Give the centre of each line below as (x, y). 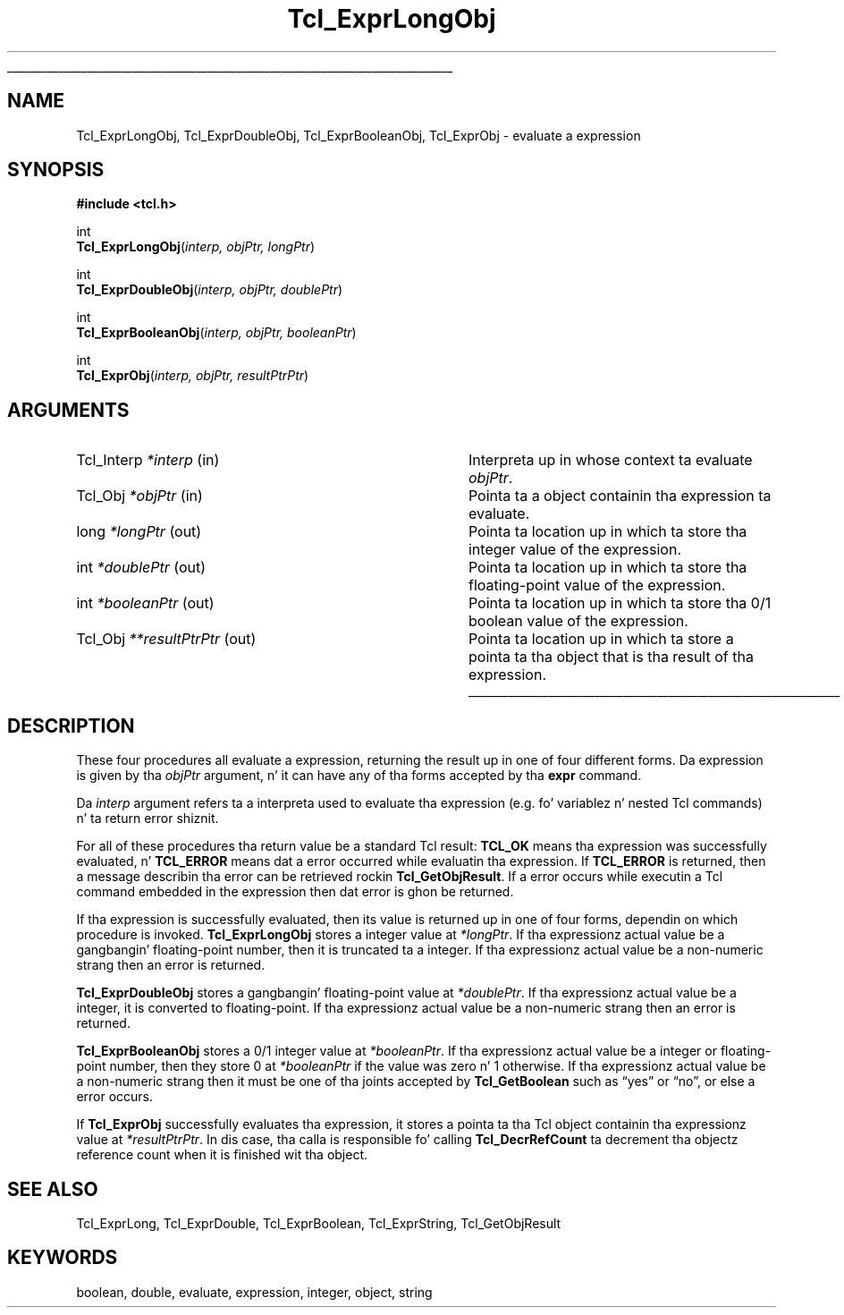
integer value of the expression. (574, 550)
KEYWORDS (63, 1258)
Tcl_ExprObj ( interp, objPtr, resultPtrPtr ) (193, 376)
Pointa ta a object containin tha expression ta (620, 496)
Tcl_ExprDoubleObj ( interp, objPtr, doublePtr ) (210, 290)
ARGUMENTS (68, 410)
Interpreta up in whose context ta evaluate (610, 460)
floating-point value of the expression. (597, 585)
